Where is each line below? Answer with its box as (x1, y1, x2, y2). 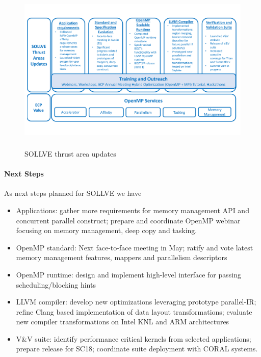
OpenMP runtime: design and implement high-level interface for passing (16, 269, 241, 279)
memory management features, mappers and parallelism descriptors (16, 252, 227, 263)
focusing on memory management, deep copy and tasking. (16, 225, 197, 236)
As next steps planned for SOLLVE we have (4, 188, 142, 198)
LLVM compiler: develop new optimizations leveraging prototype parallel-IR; (16, 296, 256, 307)
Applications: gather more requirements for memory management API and (16, 205, 249, 215)
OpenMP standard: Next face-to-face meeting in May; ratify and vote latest (16, 242, 253, 252)
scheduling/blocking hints (16, 279, 96, 290)
